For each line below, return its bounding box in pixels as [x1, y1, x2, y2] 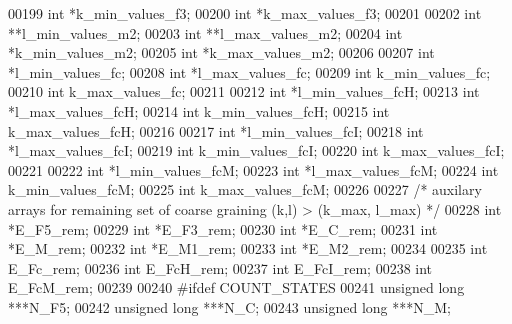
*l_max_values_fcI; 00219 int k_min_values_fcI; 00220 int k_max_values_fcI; [8, 140, 505, 161]
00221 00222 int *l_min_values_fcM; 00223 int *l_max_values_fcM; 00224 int [8, 159, 499, 180]
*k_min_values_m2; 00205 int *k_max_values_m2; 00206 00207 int [8, 42, 435, 63]
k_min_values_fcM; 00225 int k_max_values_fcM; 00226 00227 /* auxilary [8, 179, 482, 200]
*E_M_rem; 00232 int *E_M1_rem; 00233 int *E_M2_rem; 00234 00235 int [8, 238, 488, 259]
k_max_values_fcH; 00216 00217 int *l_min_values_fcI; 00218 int [8, 120, 424, 141]
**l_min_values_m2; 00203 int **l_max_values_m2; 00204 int [8, 22, 403, 43]
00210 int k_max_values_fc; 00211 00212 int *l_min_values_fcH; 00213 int [8, 81, 480, 102]
